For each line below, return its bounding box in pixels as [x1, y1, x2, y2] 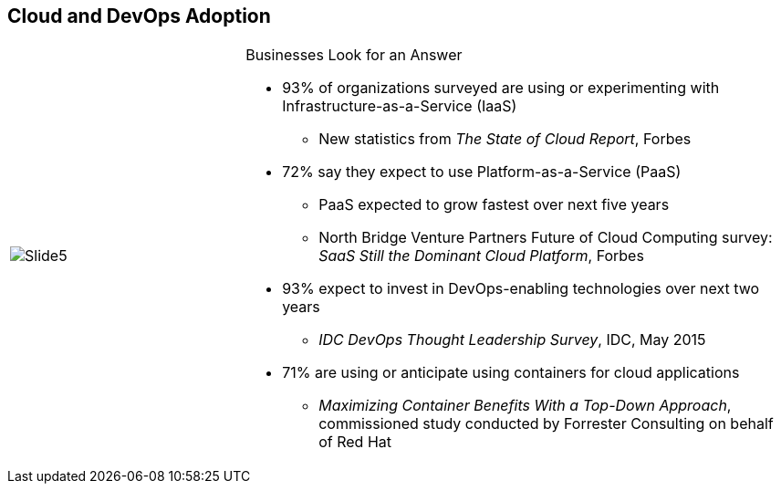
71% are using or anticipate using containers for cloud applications [282, 363, 740, 382]
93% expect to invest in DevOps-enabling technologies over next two [282, 279, 760, 298]
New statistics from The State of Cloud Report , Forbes [318, 130, 692, 149]
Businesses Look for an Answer [245, 46, 463, 65]
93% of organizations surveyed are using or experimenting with [282, 78, 720, 98]
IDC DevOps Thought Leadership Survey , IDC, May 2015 [318, 330, 706, 350]
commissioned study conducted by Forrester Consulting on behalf [318, 414, 774, 434]
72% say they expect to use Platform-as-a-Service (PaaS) [282, 162, 682, 182]
